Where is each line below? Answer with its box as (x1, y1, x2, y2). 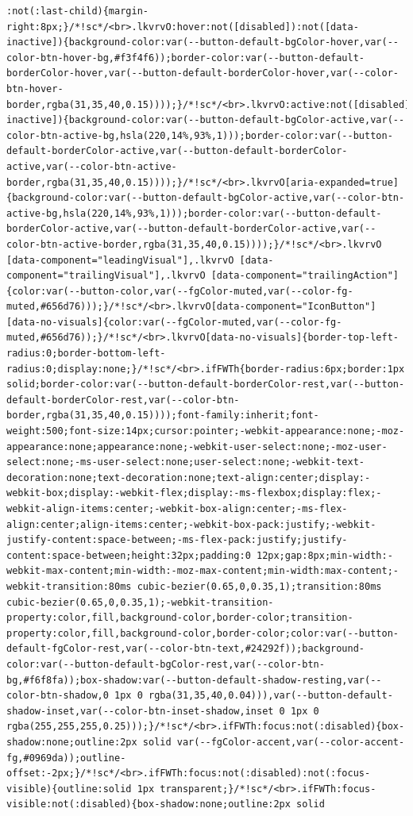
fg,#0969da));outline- (6, 752, 126, 764)
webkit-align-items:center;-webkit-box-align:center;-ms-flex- (6, 503, 348, 514)
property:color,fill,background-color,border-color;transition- (6, 612, 353, 624)
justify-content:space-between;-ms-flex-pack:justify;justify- (6, 534, 348, 546)
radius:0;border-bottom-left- (6, 348, 166, 360)
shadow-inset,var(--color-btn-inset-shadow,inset (6, 705, 274, 717)
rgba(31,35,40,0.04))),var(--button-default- (148, 690, 393, 702)
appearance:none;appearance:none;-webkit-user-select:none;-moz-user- (6, 441, 388, 452)
